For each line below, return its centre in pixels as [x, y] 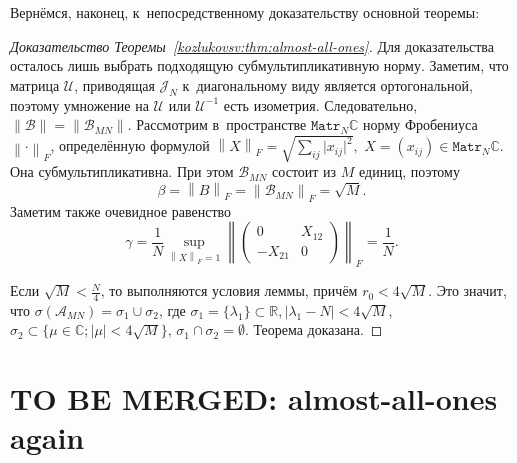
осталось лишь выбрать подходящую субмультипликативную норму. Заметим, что [259, 65]
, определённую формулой [130, 145]
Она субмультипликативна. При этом [122, 171]
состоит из [304, 171]
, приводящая [114, 84]
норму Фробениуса [420, 124]
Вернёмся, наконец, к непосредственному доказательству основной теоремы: [245, 12]
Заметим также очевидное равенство [121, 210]
